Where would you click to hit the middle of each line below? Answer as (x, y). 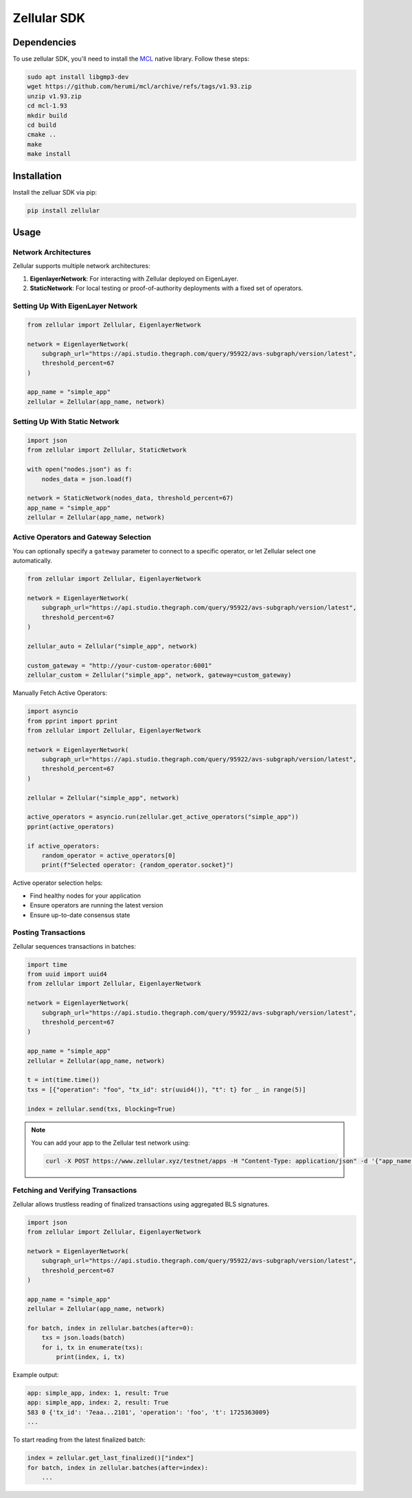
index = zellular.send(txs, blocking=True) (102, 1109)
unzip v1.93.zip (55, 96)
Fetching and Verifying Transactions (75, 1191)
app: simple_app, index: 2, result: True (98, 1403)
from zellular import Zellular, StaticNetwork (107, 450)
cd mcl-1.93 (47, 106)
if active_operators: (64, 846)
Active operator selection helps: (58, 883)
